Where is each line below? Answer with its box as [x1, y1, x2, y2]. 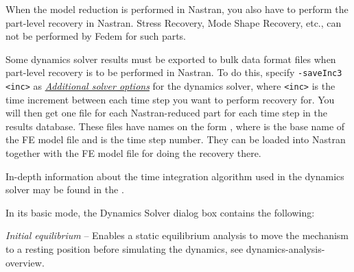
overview [5, 255, 42, 269]
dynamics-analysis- [246, 242, 325, 256]
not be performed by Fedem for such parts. [5, 29, 187, 43]
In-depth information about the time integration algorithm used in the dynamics [5, 169, 344, 183]
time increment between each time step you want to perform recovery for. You [5, 92, 335, 106]
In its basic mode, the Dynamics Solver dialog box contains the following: [5, 205, 315, 219]
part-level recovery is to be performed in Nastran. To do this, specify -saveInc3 [5, 65, 342, 79]
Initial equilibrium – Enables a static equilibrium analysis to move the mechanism [5, 228, 349, 243]
